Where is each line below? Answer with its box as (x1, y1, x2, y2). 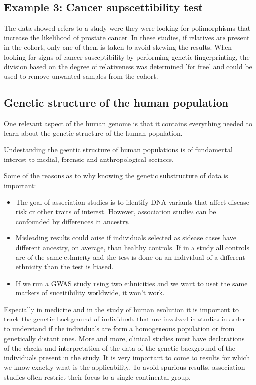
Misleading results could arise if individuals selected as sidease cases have (15, 232, 236, 243)
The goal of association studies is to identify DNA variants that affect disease (15, 196, 249, 207)
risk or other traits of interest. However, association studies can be (15, 206, 216, 217)
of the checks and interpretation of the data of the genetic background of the (4, 343, 235, 353)
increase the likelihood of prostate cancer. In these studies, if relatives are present (4, 32, 250, 42)
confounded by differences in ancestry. (15, 216, 130, 226)
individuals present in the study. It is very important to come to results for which (4, 352, 250, 362)
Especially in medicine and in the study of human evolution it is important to (4, 304, 239, 314)
